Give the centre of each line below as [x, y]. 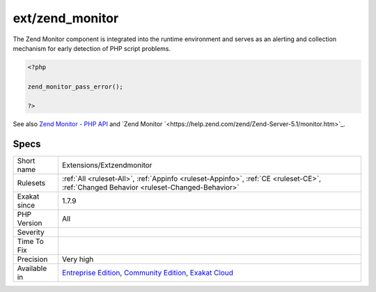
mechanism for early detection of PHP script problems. [92, 48]
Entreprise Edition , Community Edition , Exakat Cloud [147, 273]
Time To [31, 242]
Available [32, 268]
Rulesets [31, 183]
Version [30, 223]
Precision [32, 259]
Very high [78, 259]
